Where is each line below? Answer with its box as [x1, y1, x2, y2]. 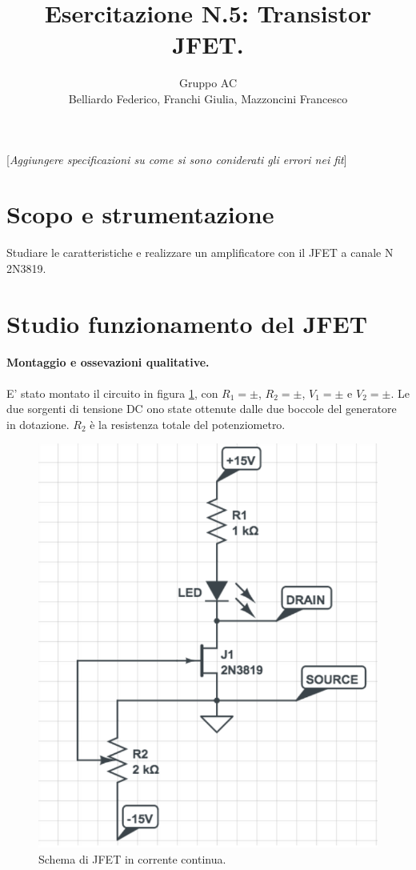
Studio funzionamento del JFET [6, 307, 368, 339]
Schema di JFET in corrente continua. [38, 851, 226, 868]
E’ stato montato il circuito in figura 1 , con [6, 384, 218, 401]
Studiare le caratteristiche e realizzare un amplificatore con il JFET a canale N [6, 244, 394, 261]
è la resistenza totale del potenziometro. [90, 415, 286, 432]
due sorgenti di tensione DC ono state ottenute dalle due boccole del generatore [6, 400, 397, 417]
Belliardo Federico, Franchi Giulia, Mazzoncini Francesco [68, 90, 348, 106]
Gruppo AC [178, 74, 238, 91]
